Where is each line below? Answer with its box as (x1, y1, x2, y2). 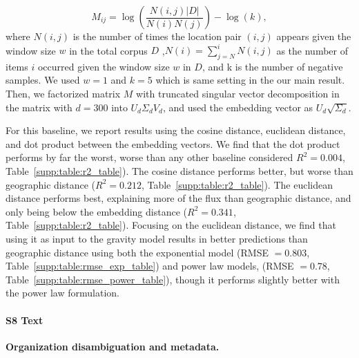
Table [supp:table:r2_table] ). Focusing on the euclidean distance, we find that (6, 218, 336, 232)
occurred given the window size (37, 59, 170, 73)
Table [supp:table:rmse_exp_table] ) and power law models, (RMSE (6, 258, 294, 273)
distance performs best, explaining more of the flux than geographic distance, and (6, 191, 351, 205)
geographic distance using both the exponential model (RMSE (6, 245, 269, 259)
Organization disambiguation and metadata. (6, 339, 220, 353)
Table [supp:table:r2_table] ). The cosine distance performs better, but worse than (6, 164, 353, 178)
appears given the (276, 29, 351, 43)
